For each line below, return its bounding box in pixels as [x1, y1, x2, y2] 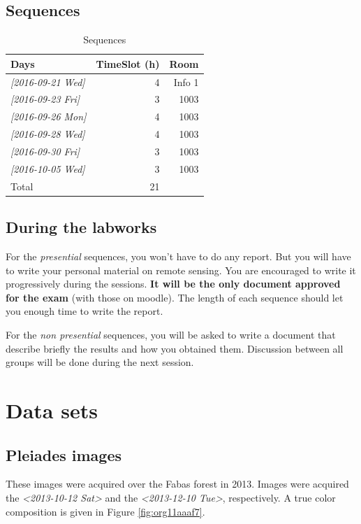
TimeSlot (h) [96, 56, 160, 71]
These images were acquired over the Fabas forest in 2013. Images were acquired [6, 476, 349, 491]
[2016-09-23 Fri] [10, 92, 80, 106]
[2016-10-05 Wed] [10, 161, 85, 176]
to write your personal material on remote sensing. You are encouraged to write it [6, 262, 356, 277]
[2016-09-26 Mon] [10, 109, 87, 124]
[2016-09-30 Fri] [10, 144, 80, 159]
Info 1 [173, 74, 199, 89]
